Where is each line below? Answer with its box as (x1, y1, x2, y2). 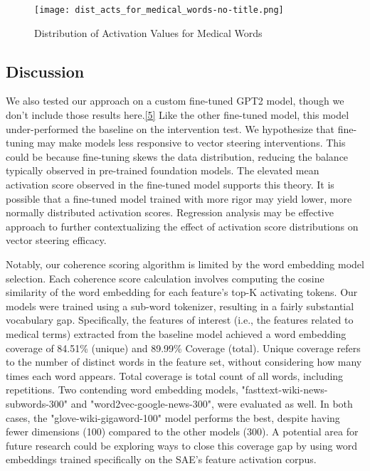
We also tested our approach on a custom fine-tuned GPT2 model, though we (6, 93, 344, 108)
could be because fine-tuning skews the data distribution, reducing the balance (6, 149, 349, 164)
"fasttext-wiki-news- (241, 382, 328, 397)
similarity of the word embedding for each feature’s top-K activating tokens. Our (6, 285, 358, 300)
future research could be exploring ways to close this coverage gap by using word (6, 438, 358, 453)
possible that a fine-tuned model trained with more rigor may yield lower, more (6, 191, 352, 206)
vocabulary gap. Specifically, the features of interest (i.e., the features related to (6, 312, 354, 327)
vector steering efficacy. (6, 233, 107, 248)
